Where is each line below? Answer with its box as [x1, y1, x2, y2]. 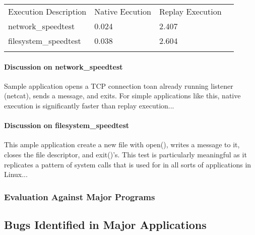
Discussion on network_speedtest [4, 61, 123, 72]
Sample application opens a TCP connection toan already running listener [4, 80, 233, 91]
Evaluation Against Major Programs [4, 190, 155, 203]
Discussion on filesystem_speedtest [4, 120, 130, 131]
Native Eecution [94, 6, 151, 17]
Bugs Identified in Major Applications [4, 216, 207, 232]
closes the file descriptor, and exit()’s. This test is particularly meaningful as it [4, 149, 247, 159]
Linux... [4, 169, 28, 180]
